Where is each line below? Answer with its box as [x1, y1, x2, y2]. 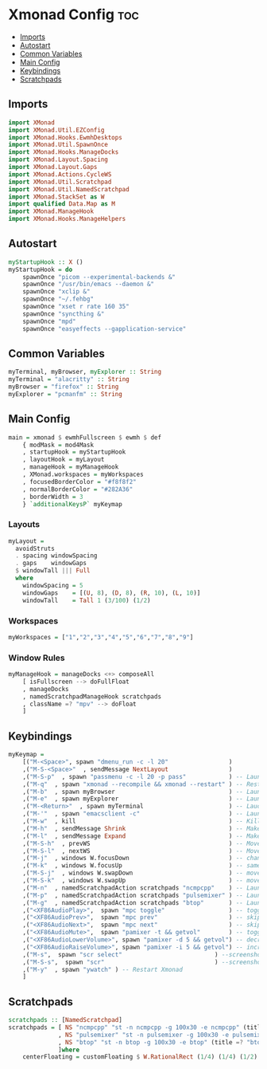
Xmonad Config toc [8, 6, 139, 24]
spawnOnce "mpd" [22, 317, 77, 325]
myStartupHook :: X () [8, 257, 83, 266]
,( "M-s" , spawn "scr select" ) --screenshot [22, 950, 265, 958]
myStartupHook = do [8, 265, 73, 273]
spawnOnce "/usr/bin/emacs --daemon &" [22, 281, 155, 289]
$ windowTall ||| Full [15, 567, 91, 575]
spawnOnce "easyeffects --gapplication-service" [22, 324, 187, 332]
